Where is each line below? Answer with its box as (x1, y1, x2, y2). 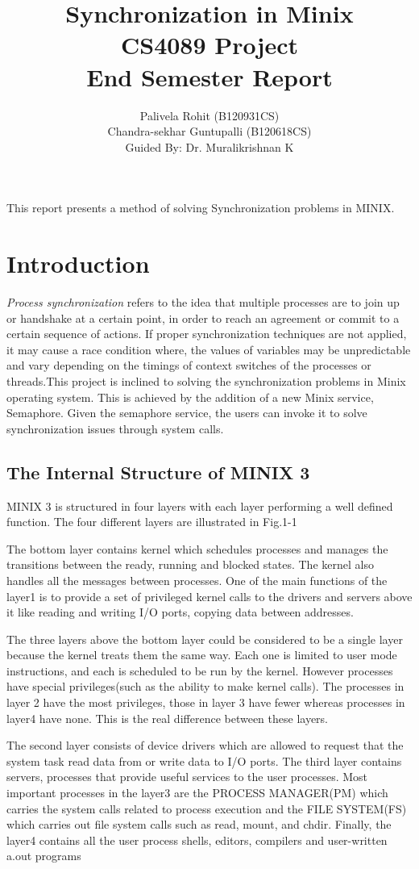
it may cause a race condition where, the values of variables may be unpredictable (6, 340, 411, 357)
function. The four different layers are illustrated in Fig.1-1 (6, 513, 297, 530)
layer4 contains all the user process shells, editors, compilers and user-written (6, 831, 388, 848)
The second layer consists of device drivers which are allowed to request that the (6, 737, 404, 754)
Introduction (6, 247, 150, 280)
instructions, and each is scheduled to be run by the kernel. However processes (6, 662, 393, 679)
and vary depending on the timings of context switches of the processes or (6, 357, 371, 374)
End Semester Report (86, 60, 333, 93)
